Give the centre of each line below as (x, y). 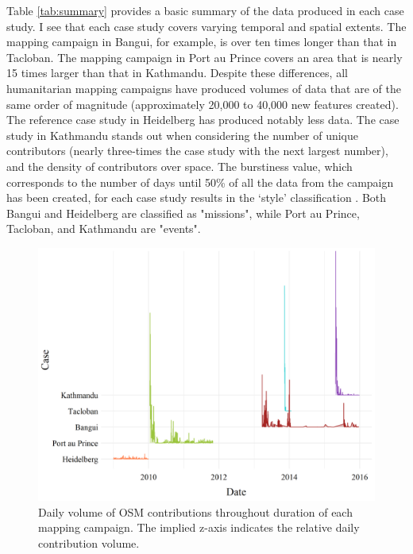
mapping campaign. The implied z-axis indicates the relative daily (199, 527)
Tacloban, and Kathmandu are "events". (104, 229)
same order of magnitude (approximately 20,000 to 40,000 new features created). (203, 104)
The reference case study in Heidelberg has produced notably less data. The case (203, 120)
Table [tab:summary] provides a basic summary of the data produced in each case (205, 10)
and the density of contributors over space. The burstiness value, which (179, 166)
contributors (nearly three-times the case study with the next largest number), (197, 151)
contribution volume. (89, 542)
